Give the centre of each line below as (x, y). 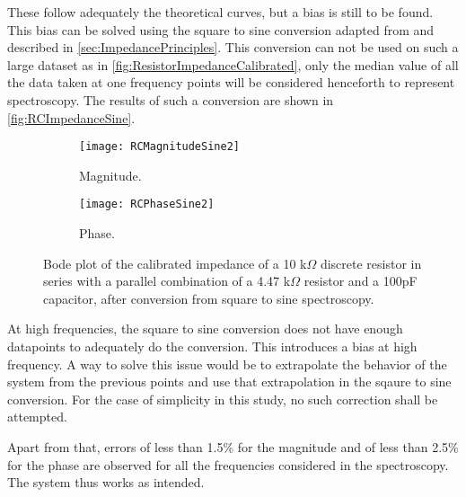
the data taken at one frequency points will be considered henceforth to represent (231, 82)
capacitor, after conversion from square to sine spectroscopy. (209, 298)
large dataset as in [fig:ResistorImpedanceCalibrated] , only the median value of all (233, 64)
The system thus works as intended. (106, 482)
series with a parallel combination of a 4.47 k (167, 281)
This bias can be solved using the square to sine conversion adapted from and (221, 29)
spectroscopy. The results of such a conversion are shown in (171, 99)
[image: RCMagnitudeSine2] (159, 147)
